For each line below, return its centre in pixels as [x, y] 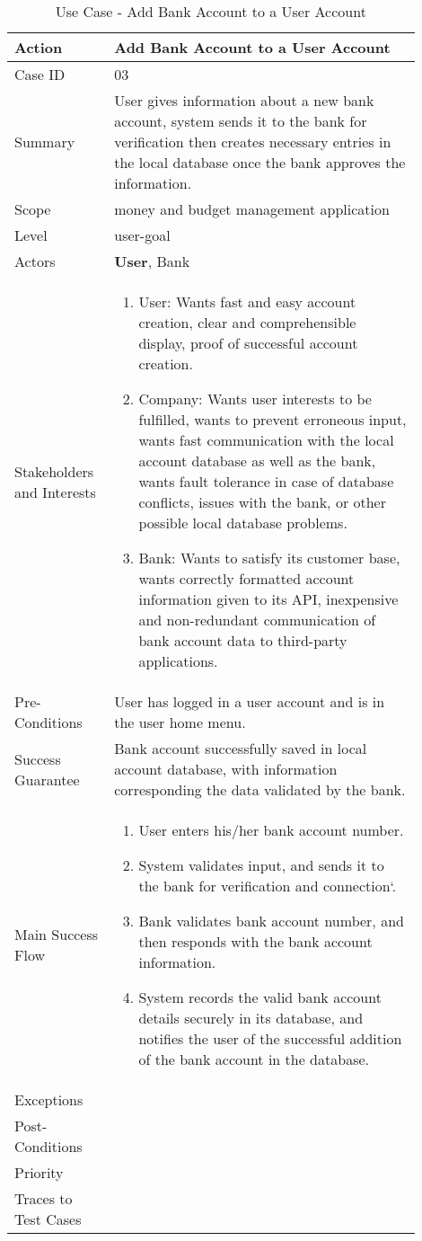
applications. [178, 661]
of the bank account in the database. [254, 1059]
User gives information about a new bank [244, 100]
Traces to [44, 1198]
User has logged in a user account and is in [250, 701]
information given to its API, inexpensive [268, 599]
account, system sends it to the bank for [241, 121]
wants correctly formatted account [246, 578]
